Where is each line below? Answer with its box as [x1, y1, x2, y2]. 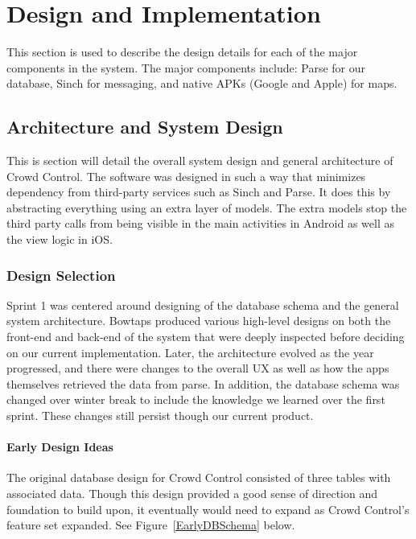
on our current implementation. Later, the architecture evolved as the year [6, 344, 374, 360]
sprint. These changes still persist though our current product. [6, 407, 314, 424]
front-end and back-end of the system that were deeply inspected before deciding [6, 328, 405, 345]
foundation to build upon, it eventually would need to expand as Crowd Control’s [6, 500, 410, 517]
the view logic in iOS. [6, 231, 113, 248]
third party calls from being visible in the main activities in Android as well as [6, 215, 395, 232]
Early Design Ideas [6, 438, 113, 455]
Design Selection [6, 265, 116, 285]
